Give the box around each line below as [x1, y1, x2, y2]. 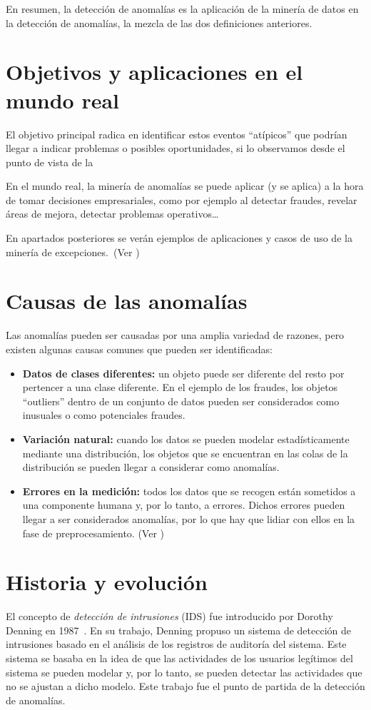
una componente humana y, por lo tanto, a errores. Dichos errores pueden [22, 497, 345, 512]
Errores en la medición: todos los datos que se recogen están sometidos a [22, 483, 356, 498]
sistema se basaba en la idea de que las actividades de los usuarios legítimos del [6, 651, 353, 665]
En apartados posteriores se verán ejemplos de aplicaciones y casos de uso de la [6, 230, 352, 245]
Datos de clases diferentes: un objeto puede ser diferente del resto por [22, 365, 345, 380]
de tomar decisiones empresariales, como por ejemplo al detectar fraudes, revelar [6, 192, 357, 207]
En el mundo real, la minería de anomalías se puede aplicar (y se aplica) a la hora [6, 178, 364, 193]
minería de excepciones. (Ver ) [6, 244, 140, 259]
